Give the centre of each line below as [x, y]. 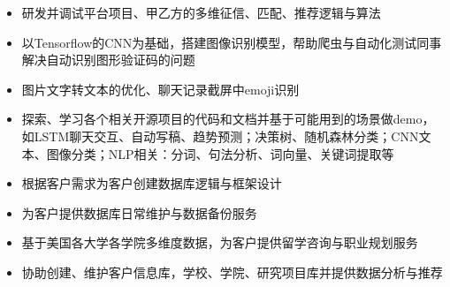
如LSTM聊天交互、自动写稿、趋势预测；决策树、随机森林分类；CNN [220, 136]
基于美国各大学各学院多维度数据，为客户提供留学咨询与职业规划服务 [220, 242]
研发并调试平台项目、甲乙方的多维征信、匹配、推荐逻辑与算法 [201, 12]
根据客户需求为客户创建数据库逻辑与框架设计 [152, 183]
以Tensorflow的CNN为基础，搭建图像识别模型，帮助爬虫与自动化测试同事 [232, 42]
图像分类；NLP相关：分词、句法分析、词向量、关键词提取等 [220, 153]
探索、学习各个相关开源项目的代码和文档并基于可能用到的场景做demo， [228, 119]
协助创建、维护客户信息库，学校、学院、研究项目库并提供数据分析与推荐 [232, 272]
